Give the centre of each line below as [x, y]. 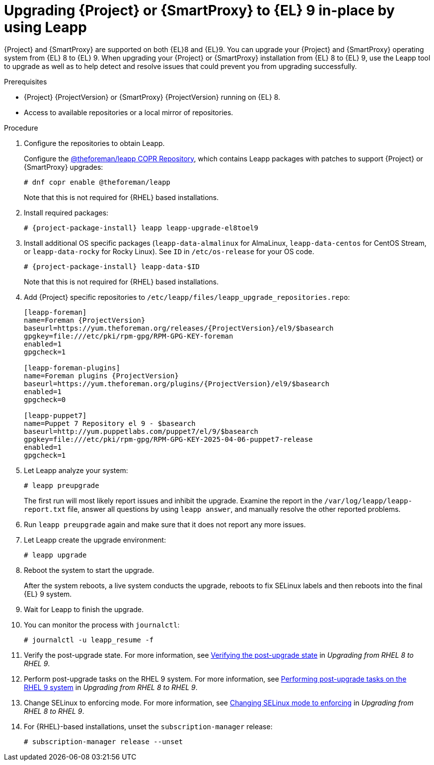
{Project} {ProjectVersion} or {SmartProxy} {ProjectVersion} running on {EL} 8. [152, 97]
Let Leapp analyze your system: [76, 470]
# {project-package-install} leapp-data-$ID [112, 266]
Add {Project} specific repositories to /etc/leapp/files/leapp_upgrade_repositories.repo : [187, 297]
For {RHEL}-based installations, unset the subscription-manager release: [148, 726]
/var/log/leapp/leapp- [368, 501]
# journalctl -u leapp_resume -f [89, 640]
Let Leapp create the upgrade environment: [95, 540]
